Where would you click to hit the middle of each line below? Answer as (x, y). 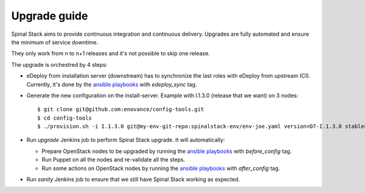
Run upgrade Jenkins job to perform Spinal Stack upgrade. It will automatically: (126, 140)
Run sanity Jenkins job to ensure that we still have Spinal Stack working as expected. (133, 180)
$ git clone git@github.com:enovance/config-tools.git (121, 110)
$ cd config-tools (65, 118)
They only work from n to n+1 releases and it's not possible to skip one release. (110, 53)
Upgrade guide (50, 16)
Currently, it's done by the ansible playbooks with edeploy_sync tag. (112, 84)
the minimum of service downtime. (55, 42)
